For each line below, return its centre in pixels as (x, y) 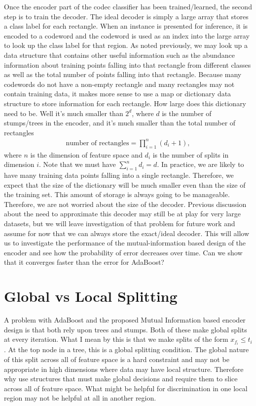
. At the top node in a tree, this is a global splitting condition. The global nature (127, 349)
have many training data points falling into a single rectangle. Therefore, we (119, 175)
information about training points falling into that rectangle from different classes (128, 64)
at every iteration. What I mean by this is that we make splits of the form (116, 339)
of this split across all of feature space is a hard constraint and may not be (117, 359)
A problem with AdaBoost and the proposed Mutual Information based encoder (125, 320)
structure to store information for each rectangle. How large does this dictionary (125, 103)
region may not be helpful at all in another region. (80, 398)
